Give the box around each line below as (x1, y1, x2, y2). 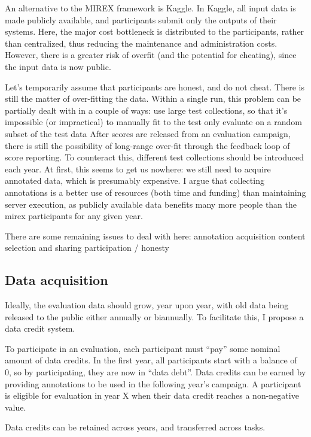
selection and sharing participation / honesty (5, 241, 169, 254)
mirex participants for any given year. (5, 210, 143, 222)
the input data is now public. (5, 60, 111, 72)
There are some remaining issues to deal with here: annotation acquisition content (5, 229, 306, 242)
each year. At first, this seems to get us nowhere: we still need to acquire (5, 162, 271, 175)
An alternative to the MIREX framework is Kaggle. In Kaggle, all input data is (5, 2, 296, 14)
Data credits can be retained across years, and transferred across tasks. (5, 421, 266, 433)
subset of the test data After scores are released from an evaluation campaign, (5, 127, 291, 139)
